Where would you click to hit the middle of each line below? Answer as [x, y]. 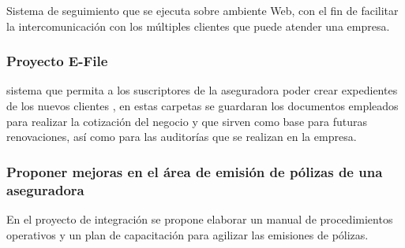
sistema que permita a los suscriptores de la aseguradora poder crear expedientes [202, 90]
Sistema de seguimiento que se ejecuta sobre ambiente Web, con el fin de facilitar [202, 10]
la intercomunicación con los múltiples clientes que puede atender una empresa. [198, 26]
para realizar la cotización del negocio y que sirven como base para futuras [187, 121]
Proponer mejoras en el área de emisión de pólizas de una [195, 171]
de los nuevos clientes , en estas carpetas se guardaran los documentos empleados [202, 105]
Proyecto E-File [57, 61]
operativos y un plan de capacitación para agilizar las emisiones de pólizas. [187, 234]
